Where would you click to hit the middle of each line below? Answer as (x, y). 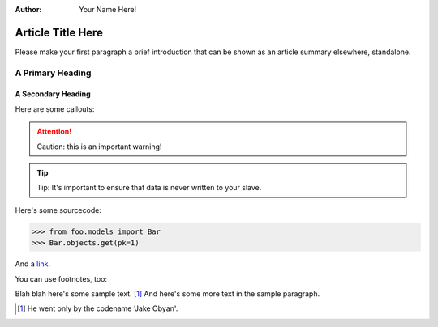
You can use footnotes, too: (61, 278)
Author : (28, 9)
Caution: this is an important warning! (99, 147)
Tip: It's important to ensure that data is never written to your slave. (149, 188)
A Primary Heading (53, 73)
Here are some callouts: (55, 108)
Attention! (54, 132)
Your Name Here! (108, 9)
